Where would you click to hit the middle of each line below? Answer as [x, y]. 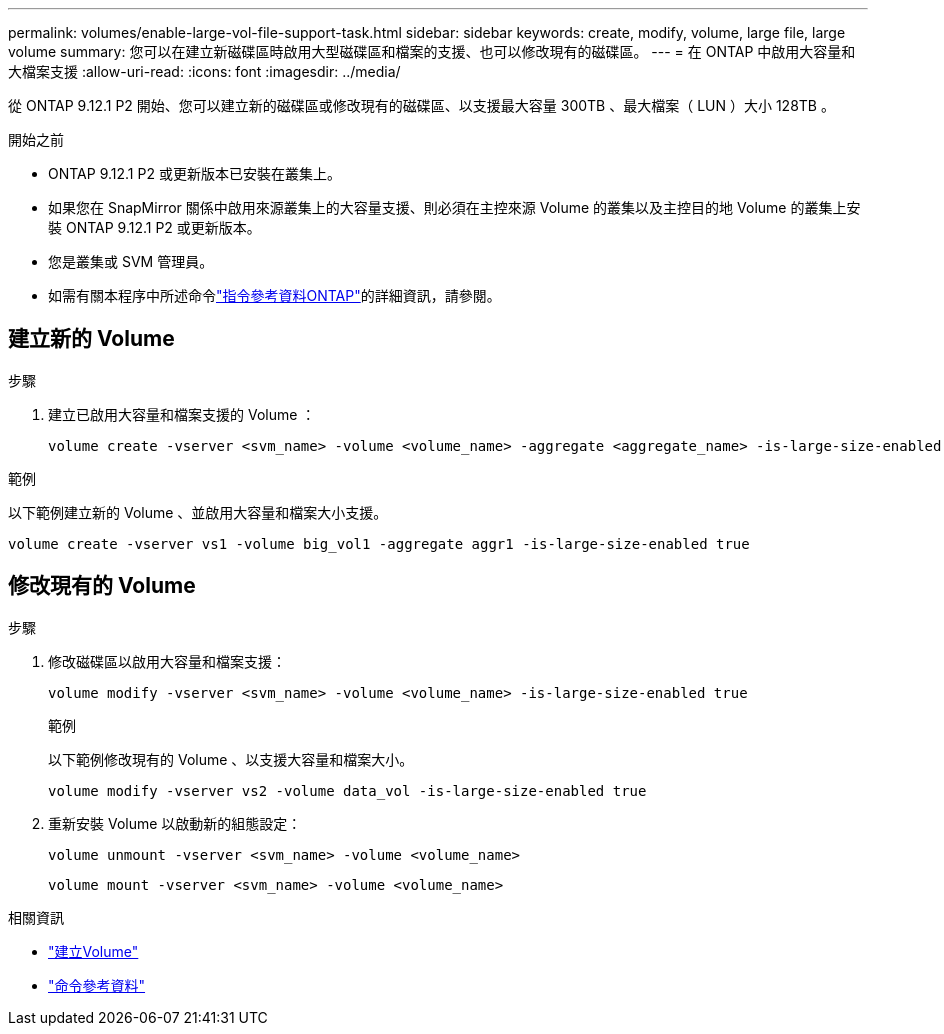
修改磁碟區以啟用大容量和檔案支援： [167, 661]
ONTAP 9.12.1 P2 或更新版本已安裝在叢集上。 [194, 173]
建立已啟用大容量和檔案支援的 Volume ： [182, 414]
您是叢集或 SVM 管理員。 [131, 261]
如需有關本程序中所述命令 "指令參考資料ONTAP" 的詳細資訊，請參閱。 [274, 295]
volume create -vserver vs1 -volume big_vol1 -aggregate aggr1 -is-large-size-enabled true [379, 543]
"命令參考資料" [97, 985]
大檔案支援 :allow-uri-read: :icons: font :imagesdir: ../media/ [204, 71]
